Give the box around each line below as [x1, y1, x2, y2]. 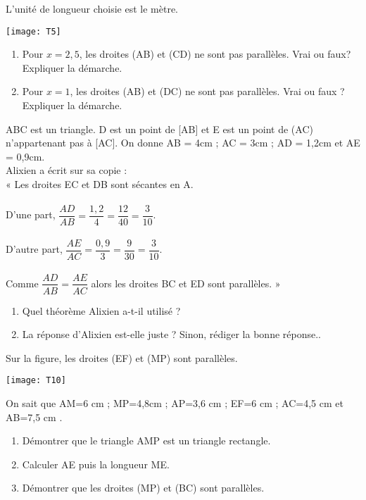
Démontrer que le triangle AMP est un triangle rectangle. [22, 433, 271, 448]
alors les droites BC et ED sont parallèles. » [91, 275, 281, 290]
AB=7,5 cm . [6, 409, 63, 424]
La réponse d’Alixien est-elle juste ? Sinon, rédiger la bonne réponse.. [22, 327, 321, 342]
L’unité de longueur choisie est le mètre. [6, 1, 179, 15]
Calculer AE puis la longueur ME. [22, 456, 170, 471]
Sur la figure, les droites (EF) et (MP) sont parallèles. [6, 350, 238, 365]
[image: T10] [6, 375, 66, 386]
